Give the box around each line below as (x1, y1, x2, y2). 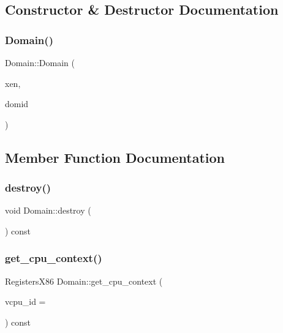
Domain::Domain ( (5, 56, 75, 69)
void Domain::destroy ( (5, 204, 91, 217)
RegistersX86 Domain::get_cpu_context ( (5, 274, 163, 287)
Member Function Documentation (5, 148, 225, 166)
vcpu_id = (5, 295, 46, 308)
